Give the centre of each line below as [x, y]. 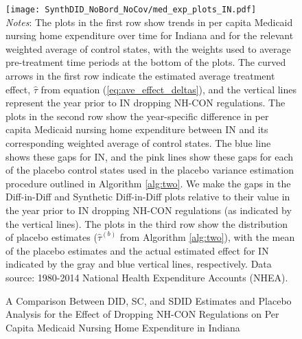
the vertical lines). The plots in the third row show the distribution [147, 223]
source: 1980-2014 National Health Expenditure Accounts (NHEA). [147, 277]
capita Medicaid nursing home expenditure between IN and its [137, 129]
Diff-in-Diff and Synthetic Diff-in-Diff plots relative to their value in [148, 197]
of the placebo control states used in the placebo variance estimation [150, 170]
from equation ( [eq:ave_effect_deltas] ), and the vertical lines [169, 89]
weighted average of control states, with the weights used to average [148, 48]
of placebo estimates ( [51, 237]
